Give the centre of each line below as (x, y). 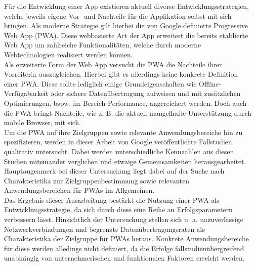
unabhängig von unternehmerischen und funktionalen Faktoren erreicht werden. (124, 258)
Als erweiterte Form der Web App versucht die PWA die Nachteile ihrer (113, 64)
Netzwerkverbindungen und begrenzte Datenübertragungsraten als (105, 229)
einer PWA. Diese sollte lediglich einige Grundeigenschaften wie (100, 83)
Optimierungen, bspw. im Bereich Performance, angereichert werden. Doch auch (125, 103)
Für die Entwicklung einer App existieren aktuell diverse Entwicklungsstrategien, (127, 6)
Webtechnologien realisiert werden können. (68, 54)
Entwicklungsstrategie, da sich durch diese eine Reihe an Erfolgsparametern (118, 209)
